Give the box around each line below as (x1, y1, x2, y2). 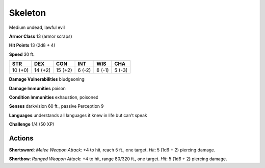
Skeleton (9, 7, 46, 18)
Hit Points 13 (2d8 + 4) (9, 42, 56, 48)
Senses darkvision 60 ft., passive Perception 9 (9, 103, 104, 109)
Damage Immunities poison (9, 85, 66, 91)
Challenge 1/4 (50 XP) (9, 121, 54, 127)
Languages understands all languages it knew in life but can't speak (9, 112, 147, 118)
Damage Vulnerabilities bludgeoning (9, 76, 85, 82)
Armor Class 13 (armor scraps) (9, 33, 72, 39)
